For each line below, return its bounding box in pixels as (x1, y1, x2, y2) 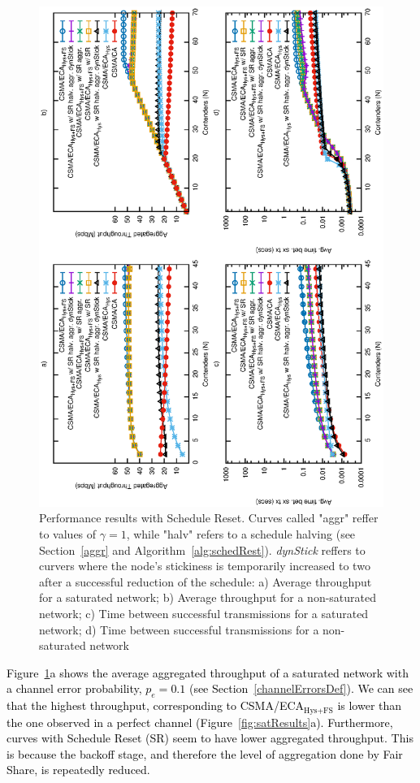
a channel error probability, (6, 680, 142, 697)
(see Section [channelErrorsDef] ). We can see (188, 680, 414, 697)
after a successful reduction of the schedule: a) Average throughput (39, 573, 372, 590)
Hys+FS (304, 706, 333, 715)
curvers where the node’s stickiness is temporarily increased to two (39, 557, 370, 574)
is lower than (337, 697, 402, 714)
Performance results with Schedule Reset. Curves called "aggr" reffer (39, 509, 379, 526)
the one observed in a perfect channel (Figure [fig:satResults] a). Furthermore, (6, 713, 393, 730)
